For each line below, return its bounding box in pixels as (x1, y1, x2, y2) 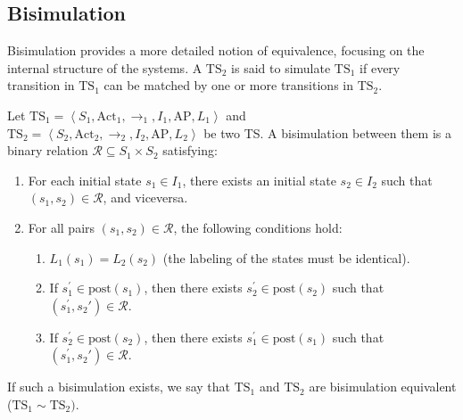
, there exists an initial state (182, 170, 336, 189)
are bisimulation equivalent (309, 377, 457, 396)
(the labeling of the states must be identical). (162, 248, 410, 267)
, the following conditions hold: (173, 218, 343, 236)
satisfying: (162, 141, 218, 160)
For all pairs (28, 218, 95, 236)
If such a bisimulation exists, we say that (7, 377, 231, 396)
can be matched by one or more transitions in (103, 76, 353, 95)
